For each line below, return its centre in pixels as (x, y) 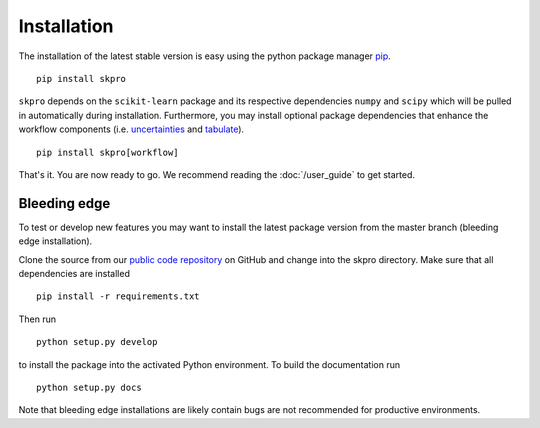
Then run (37, 319)
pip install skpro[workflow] (107, 152)
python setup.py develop (97, 342)
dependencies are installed (74, 273)
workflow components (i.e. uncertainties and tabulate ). (131, 129)
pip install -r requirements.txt (118, 296)
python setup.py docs (89, 387)
